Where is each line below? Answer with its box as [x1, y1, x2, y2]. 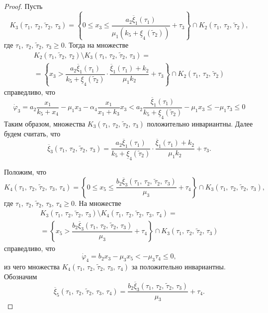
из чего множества [4, 261, 60, 271]
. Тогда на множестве [64, 39, 129, 50]
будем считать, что [4, 128, 61, 138]
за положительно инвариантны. [131, 261, 226, 271]
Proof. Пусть [4, 1, 43, 11]
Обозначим [4, 271, 37, 281]
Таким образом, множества [4, 118, 86, 128]
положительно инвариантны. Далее [147, 118, 253, 128]
